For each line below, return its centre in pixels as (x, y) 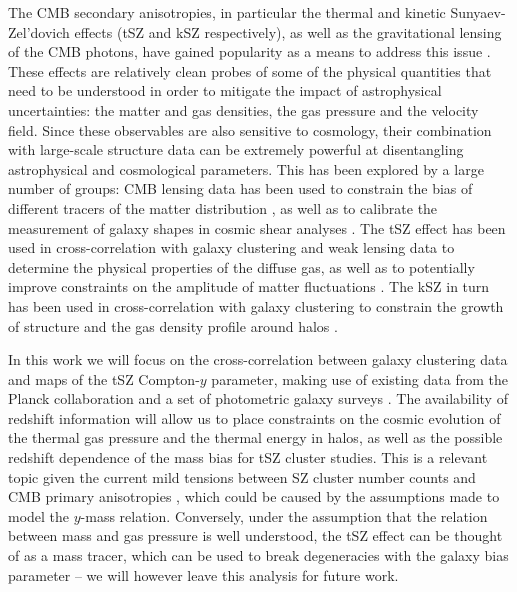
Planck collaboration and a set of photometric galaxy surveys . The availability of (258, 398)
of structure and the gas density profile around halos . (173, 325)
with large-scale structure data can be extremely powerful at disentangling (236, 149)
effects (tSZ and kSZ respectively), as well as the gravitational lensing (288, 31)
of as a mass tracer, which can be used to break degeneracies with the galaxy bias (258, 555)
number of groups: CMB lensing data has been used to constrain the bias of (240, 188)
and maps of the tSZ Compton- (104, 378)
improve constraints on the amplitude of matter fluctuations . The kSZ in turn (249, 286)
